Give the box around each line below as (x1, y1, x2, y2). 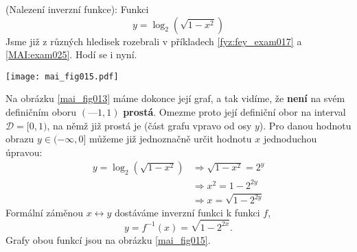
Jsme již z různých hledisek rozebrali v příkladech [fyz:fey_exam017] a (5, 34, 302, 48)
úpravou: (5, 144, 43, 159)
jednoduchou (263, 131, 317, 146)
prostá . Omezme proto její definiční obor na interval (123, 105, 346, 119)
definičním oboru (5, 105, 77, 119)
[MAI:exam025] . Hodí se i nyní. (5, 47, 137, 62)
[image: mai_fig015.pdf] (5, 71, 119, 81)
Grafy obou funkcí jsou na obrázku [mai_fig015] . (5, 232, 211, 247)
